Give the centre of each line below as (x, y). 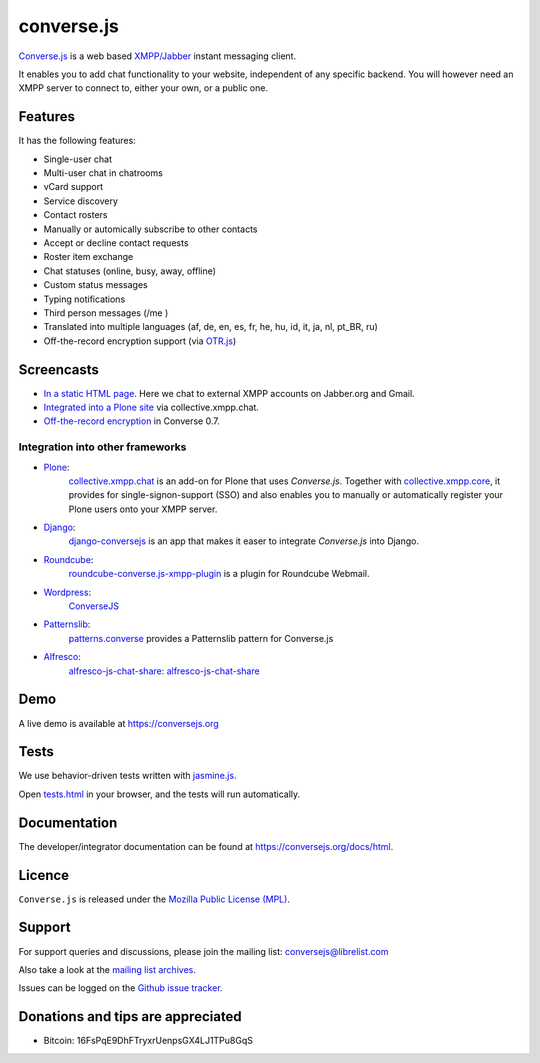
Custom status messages (96, 285)
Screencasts (59, 369)
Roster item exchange (88, 257)
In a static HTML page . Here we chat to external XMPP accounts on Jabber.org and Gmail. (229, 393)
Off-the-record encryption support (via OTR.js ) (140, 341)
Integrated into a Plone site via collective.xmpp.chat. (151, 407)
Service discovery (81, 201)
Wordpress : (67, 592)
